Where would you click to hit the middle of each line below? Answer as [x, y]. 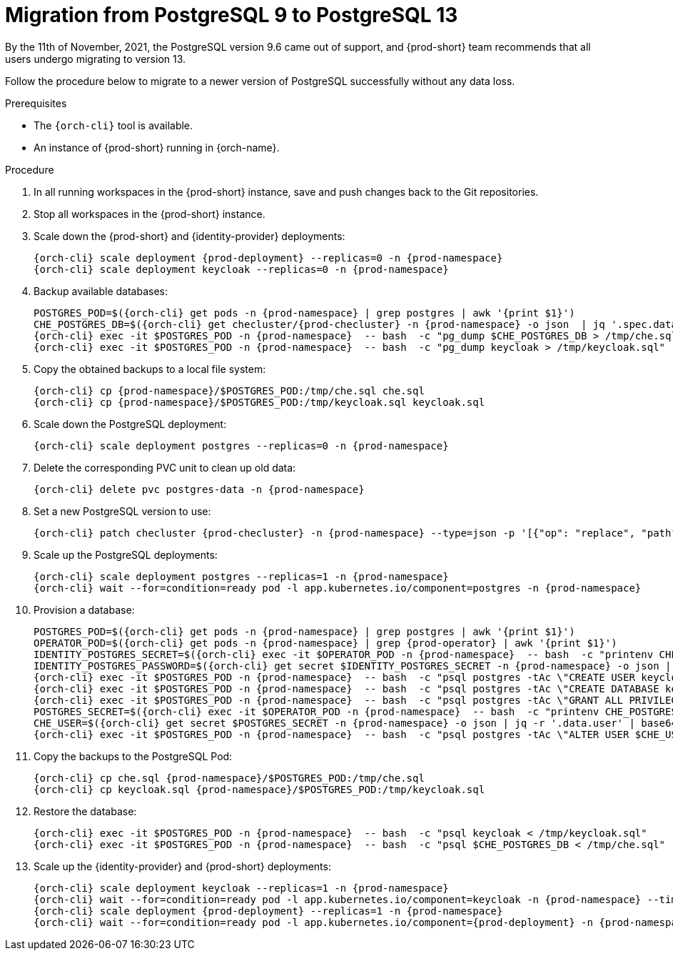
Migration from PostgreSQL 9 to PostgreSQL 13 [232, 15]
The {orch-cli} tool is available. [113, 125]
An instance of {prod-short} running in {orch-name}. [157, 147]
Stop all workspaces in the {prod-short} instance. [150, 214]
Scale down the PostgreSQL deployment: [130, 424]
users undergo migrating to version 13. [96, 59]
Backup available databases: [101, 291]
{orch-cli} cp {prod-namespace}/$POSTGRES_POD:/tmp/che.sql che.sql [229, 390]
